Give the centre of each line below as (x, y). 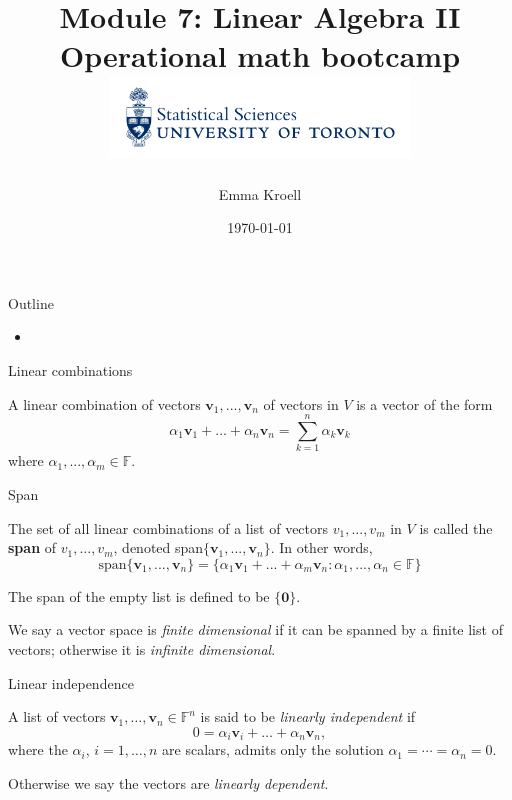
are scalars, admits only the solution (273, 749)
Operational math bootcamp (260, 55)
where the (38, 749)
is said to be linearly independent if (308, 716)
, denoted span (158, 547)
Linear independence (71, 682)
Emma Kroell (260, 193)
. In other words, (321, 547)
